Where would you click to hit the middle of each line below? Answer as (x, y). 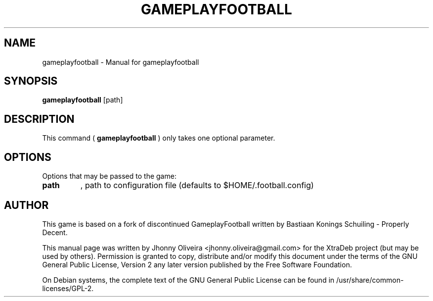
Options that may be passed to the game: (109, 176)
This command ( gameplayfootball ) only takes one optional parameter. (159, 138)
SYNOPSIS (31, 81)
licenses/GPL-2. (68, 288)
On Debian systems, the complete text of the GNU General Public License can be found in (188, 280)
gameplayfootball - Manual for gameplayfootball (121, 62)
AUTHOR (26, 205)
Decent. (55, 232)
